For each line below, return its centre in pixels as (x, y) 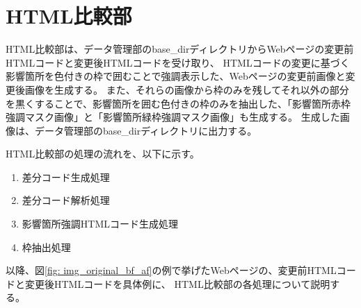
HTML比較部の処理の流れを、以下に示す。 (103, 154)
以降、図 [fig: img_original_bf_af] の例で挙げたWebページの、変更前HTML (171, 270)
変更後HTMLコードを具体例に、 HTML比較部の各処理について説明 (177, 283)
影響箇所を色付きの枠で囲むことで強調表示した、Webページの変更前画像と (176, 76)
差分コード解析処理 (66, 200)
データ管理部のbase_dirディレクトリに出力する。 (146, 130)
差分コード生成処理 (66, 177)
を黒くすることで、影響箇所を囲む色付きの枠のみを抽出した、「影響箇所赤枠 (178, 103)
